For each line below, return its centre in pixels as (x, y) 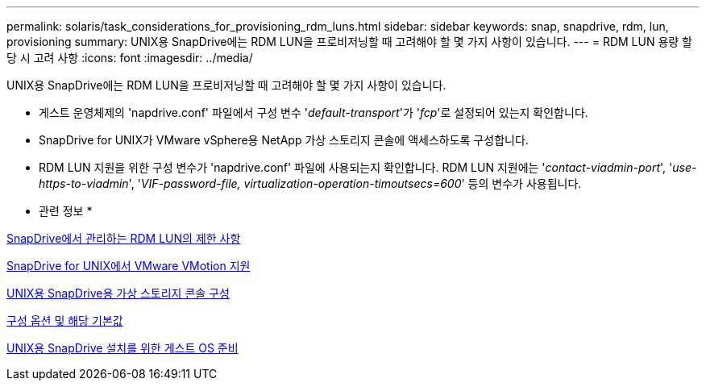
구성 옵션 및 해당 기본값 (65, 320)
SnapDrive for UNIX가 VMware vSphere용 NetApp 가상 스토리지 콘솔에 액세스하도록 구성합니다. (284, 140)
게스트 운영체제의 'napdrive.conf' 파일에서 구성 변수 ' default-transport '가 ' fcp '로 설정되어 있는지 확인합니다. (314, 112)
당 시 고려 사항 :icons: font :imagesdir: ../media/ (130, 58)
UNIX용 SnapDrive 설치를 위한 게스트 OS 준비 (123, 348)
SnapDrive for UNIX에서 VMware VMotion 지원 (129, 266)
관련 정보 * (66, 211)
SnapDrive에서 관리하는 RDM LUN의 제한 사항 (124, 238)
